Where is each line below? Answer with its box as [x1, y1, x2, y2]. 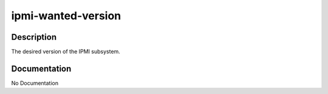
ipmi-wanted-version [11, 9, 121, 22]
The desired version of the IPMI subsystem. [11, 48, 121, 55]
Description [11, 32, 57, 42]
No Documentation [11, 79, 59, 87]
